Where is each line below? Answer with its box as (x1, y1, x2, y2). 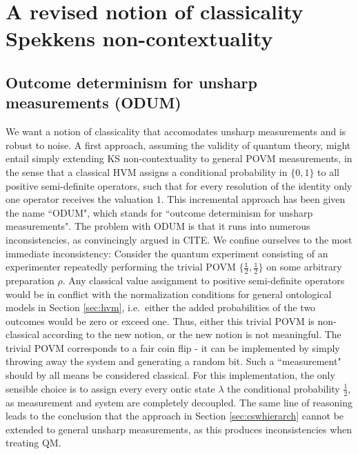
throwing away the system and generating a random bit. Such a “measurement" (6, 354, 341, 368)
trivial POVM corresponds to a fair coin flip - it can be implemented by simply (6, 340, 340, 355)
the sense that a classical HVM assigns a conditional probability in (6, 164, 288, 179)
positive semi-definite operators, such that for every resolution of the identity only (6, 178, 352, 193)
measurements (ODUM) (6, 92, 181, 113)
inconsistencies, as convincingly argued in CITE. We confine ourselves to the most (6, 232, 352, 246)
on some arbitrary (266, 259, 342, 274)
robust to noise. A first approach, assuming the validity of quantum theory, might (6, 137, 351, 152)
